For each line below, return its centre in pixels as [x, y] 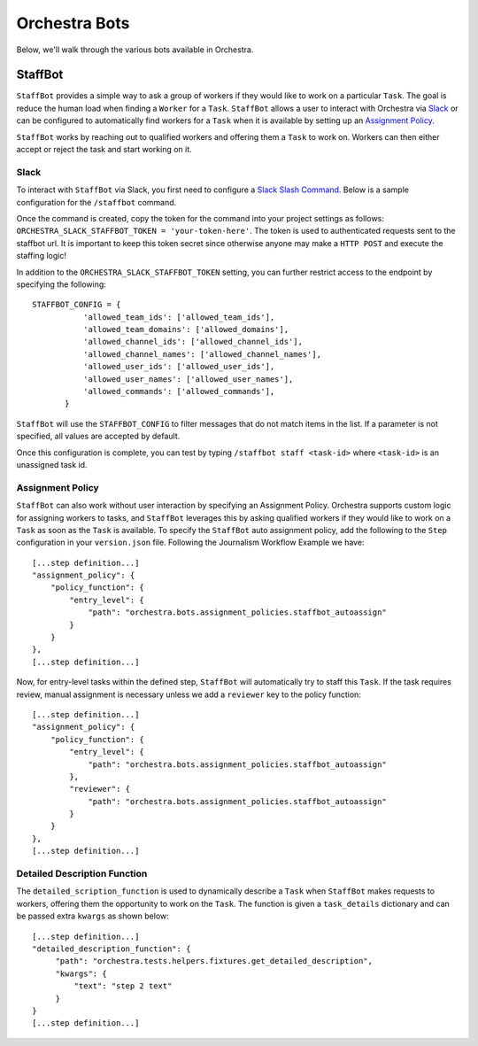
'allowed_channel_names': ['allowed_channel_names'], [202, 354]
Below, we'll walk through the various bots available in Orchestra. [135, 50]
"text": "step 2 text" [123, 986]
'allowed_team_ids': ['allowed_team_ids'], [179, 317]
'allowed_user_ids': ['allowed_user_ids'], [179, 367]
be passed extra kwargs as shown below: [93, 916]
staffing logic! [41, 256]
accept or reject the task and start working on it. [104, 150]
